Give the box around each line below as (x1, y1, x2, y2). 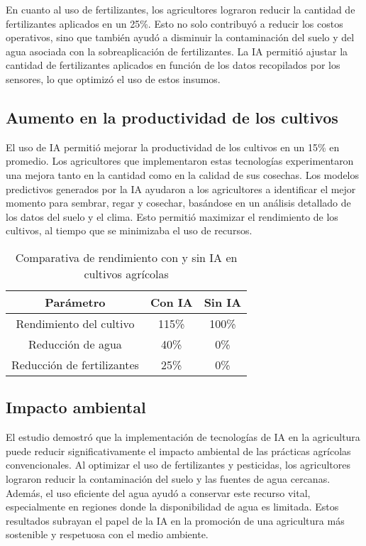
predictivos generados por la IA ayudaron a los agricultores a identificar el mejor (6, 181, 356, 196)
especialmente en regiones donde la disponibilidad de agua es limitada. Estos (6, 499, 339, 514)
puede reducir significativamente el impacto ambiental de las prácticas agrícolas (6, 443, 351, 458)
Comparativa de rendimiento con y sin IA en (15, 249, 238, 266)
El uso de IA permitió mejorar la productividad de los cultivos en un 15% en (6, 139, 340, 154)
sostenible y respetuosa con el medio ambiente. (6, 527, 209, 542)
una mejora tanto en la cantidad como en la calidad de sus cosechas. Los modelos (6, 167, 360, 182)
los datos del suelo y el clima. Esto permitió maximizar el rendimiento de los (6, 209, 338, 224)
